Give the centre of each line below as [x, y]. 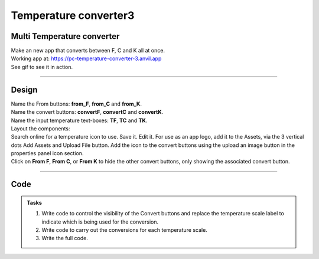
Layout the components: [40, 128]
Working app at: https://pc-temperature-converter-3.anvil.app [86, 58]
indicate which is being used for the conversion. [100, 222]
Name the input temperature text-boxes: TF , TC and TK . [79, 120]
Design [24, 89]
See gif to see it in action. [42, 67]
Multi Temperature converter [65, 36]
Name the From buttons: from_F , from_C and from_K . [76, 104]
